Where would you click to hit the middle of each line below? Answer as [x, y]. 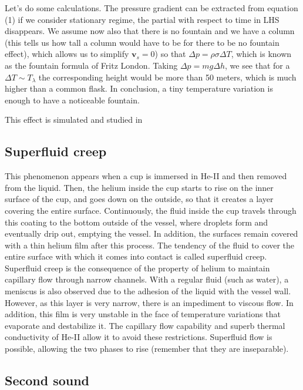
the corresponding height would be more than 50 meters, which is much [167, 77]
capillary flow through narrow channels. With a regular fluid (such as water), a [147, 279]
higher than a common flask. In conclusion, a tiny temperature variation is [139, 88]
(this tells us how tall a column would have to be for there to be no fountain [142, 42]
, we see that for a [257, 65]
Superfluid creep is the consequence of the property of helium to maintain [137, 268]
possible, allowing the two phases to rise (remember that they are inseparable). [147, 349]
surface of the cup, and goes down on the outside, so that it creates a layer [139, 199]
